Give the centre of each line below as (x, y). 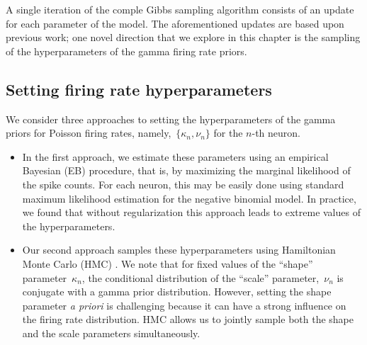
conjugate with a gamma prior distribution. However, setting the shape (177, 292)
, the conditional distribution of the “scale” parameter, (201, 277)
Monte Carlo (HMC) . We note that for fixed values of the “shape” (168, 263)
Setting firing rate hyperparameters (139, 89)
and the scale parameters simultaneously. (111, 333)
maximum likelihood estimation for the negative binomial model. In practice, (189, 198)
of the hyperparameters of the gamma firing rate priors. (126, 51)
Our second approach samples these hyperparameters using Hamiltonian (179, 250)
